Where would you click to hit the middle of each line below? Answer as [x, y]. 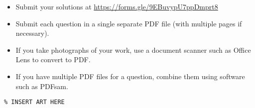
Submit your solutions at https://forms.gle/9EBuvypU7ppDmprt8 [117, 6]
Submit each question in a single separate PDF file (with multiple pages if [129, 23]
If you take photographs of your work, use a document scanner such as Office [133, 50]
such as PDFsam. [42, 86]
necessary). [32, 33]
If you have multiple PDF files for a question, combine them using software [130, 76]
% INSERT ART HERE [34, 102]
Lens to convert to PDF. [53, 59]
